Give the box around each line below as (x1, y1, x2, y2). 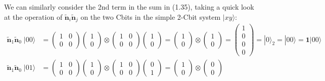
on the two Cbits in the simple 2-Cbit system (80, 11, 221, 22)
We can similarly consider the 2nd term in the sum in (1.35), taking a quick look (4, 2, 254, 12)
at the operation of (4, 11, 63, 22)
